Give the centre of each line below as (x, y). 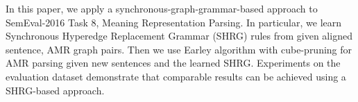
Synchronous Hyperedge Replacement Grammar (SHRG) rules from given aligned (179, 36)
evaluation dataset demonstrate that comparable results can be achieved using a (176, 76)
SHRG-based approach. (55, 90)
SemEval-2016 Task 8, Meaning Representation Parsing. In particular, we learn (174, 22)
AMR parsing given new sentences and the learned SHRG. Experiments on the (173, 63)
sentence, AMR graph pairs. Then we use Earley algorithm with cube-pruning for (179, 49)
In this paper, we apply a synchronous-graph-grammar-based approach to (162, 8)
